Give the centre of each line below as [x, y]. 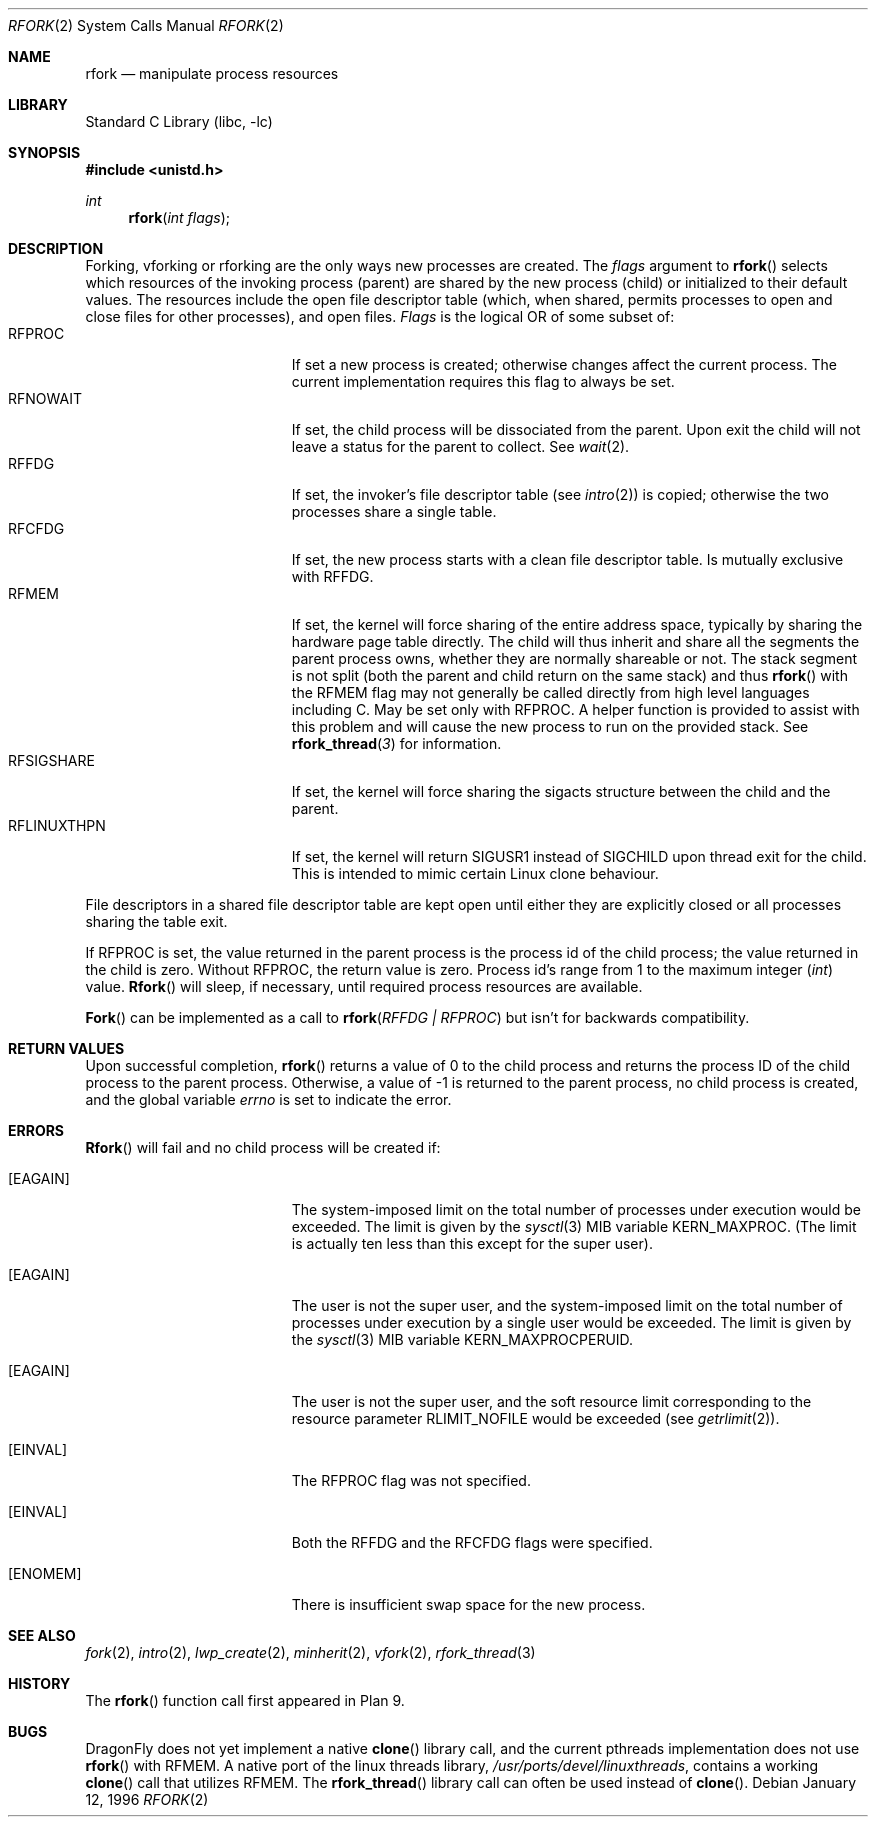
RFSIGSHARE [51, 760]
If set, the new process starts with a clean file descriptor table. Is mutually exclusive [567, 559]
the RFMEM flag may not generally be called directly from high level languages [550, 692]
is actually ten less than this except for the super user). [472, 1243]
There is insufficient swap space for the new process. [468, 1604]
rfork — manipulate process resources [212, 73]
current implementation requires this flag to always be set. [483, 381]
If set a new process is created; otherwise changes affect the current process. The [564, 364]
